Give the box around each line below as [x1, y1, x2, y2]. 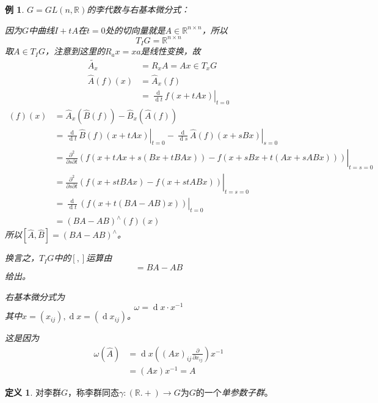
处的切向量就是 [105, 23, 165, 36]
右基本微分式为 [5, 290, 65, 303]
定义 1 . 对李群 [5, 385, 61, 398]
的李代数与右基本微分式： [87, 3, 190, 15]
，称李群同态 [68, 385, 119, 398]
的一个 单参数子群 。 [195, 385, 273, 398]
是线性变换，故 [140, 45, 201, 57]
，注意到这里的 [45, 45, 105, 57]
